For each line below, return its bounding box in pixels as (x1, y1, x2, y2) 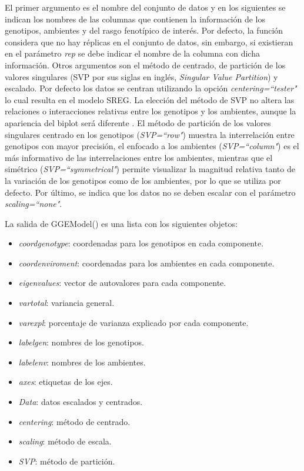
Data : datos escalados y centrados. (18, 396, 143, 408)
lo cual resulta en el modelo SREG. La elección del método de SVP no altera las (5, 93, 295, 106)
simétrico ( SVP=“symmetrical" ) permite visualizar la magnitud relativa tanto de (5, 163, 295, 175)
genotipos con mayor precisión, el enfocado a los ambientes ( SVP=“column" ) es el (5, 140, 299, 152)
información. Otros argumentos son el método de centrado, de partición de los (5, 58, 286, 71)
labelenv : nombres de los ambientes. (18, 355, 146, 368)
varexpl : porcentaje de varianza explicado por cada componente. (18, 316, 249, 328)
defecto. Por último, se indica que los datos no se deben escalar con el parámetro (5, 186, 296, 198)
